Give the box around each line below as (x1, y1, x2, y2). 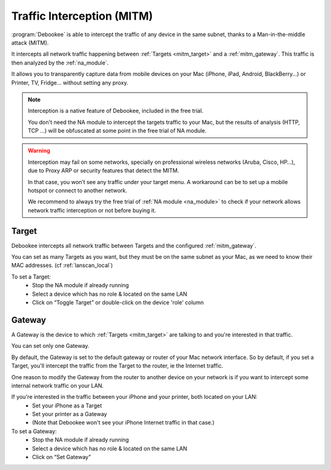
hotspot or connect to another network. (28, 187, 127, 195)
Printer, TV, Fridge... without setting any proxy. (11, 79, 129, 86)
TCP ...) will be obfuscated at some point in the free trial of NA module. (28, 127, 207, 134)
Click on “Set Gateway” (32, 453, 91, 461)
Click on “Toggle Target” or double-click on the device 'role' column (32, 299, 204, 306)
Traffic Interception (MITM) (11, 9, 153, 23)
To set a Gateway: (11, 427, 57, 435)
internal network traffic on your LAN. (11, 382, 104, 389)
